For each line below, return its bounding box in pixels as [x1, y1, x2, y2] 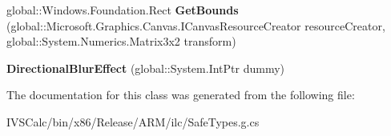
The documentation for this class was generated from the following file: [6, 86, 355, 103]
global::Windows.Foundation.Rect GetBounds [6, 2, 239, 18]
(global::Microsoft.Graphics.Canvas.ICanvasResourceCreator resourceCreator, [6, 17, 385, 34]
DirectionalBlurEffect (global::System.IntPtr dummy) [6, 59, 284, 76]
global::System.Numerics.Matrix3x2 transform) [6, 33, 236, 50]
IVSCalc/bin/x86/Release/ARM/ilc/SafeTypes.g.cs [6, 113, 260, 130]
